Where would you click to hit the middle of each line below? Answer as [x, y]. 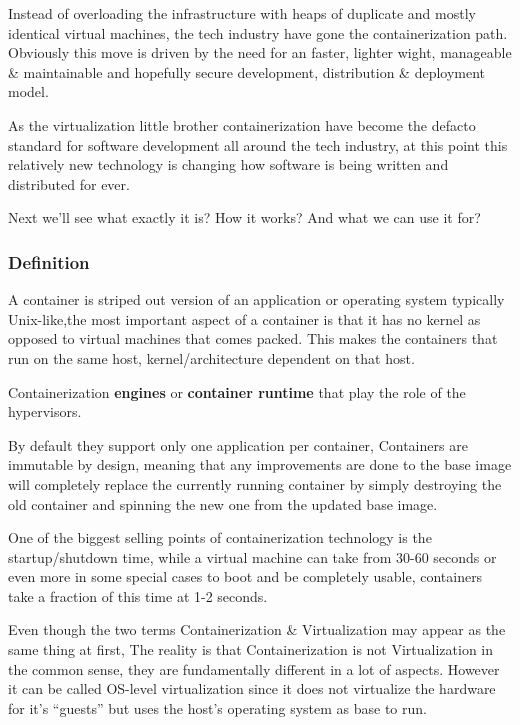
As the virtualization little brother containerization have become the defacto [242, 124]
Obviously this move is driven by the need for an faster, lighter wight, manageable [260, 52]
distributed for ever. [69, 183]
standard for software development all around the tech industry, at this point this [258, 144]
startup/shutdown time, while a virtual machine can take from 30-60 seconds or [252, 556]
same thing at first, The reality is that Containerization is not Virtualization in [251, 649]
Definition [49, 261]
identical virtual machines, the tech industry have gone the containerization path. [258, 32]
